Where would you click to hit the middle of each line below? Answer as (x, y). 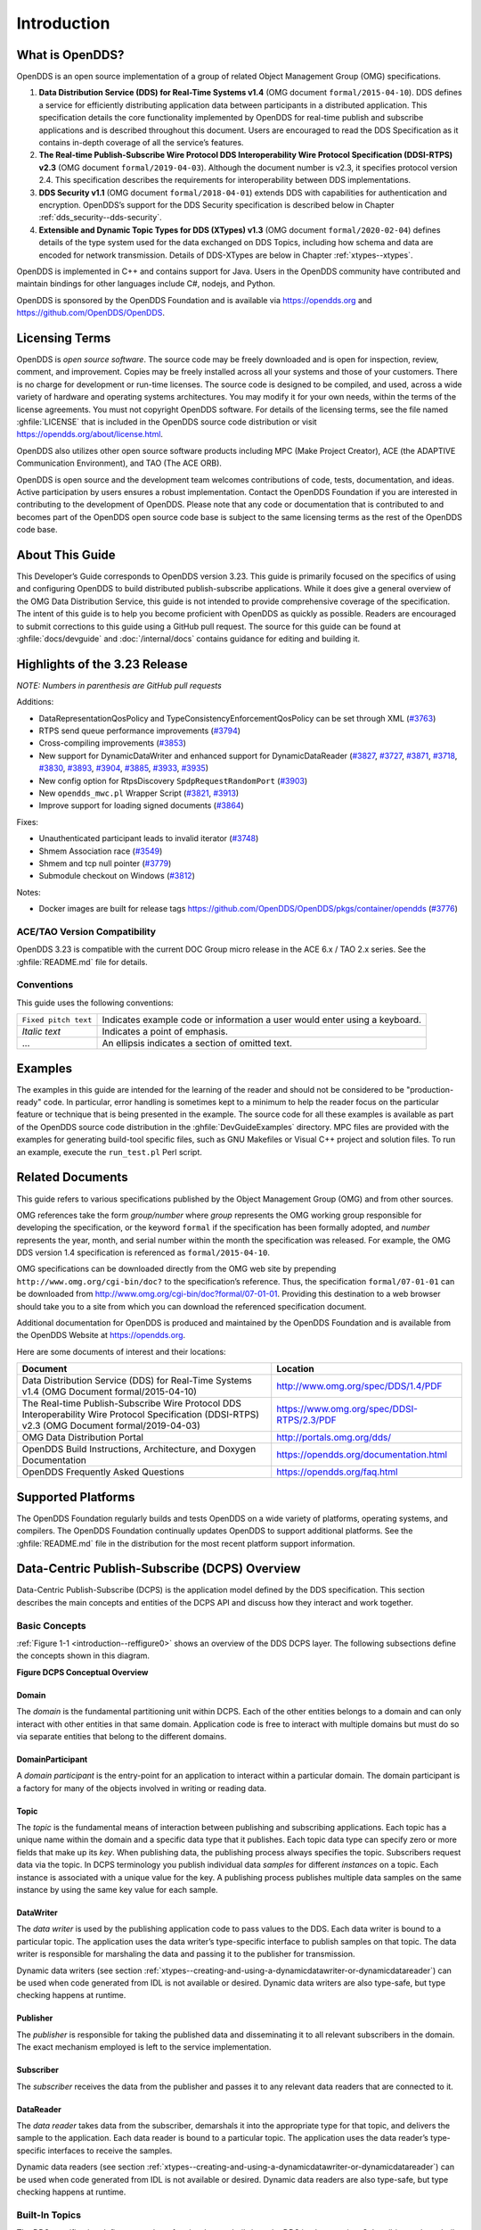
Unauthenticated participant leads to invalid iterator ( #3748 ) (149, 838)
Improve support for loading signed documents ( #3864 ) (141, 805)
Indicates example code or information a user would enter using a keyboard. (262, 1020)
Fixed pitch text (57, 1020)
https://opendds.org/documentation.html (362, 1455)
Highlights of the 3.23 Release (102, 664)
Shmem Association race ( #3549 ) (101, 851)
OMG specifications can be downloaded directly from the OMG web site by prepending (176, 1269)
